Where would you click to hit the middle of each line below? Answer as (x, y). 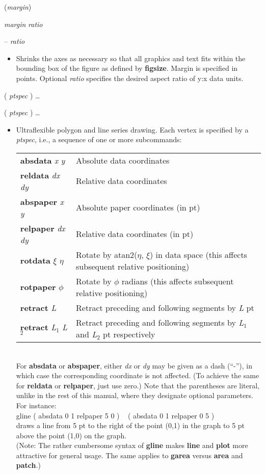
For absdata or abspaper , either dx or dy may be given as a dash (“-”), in (134, 365)
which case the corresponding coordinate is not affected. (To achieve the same (138, 375)
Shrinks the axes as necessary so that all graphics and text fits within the (131, 58)
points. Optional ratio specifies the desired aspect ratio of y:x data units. (130, 78)
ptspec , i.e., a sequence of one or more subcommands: (99, 139)
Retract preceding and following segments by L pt (165, 307)
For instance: (36, 405)
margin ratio (23, 24)
